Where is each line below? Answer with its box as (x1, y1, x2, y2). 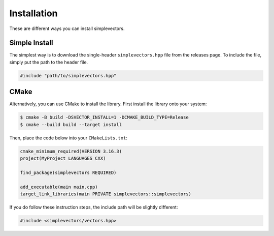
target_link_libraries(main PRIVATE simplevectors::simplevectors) (20, 191, 192, 197)
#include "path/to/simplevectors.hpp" (20, 73, 117, 78)
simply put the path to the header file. (9, 59, 88, 65)
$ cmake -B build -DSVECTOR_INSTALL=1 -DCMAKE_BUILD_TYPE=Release (20, 114, 189, 121)
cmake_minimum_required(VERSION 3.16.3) (20, 148, 122, 154)
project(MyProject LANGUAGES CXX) (20, 156, 106, 161)
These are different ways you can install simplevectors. (9, 25, 125, 32)
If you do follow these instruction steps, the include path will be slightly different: (9, 204, 178, 210)
